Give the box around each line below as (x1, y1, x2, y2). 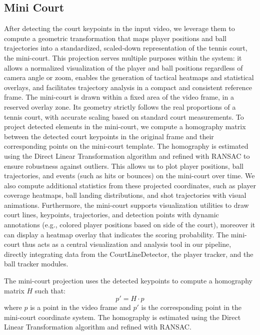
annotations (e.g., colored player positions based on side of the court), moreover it (4, 219, 255, 230)
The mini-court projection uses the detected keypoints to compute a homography (4, 275, 252, 286)
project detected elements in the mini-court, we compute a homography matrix (4, 121, 246, 132)
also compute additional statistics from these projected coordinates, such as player (4, 180, 256, 190)
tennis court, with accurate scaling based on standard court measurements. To (4, 111, 244, 122)
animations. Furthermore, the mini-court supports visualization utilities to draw (4, 199, 249, 210)
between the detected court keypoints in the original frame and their (4, 131, 214, 141)
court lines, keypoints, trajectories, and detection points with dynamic (4, 209, 219, 220)
